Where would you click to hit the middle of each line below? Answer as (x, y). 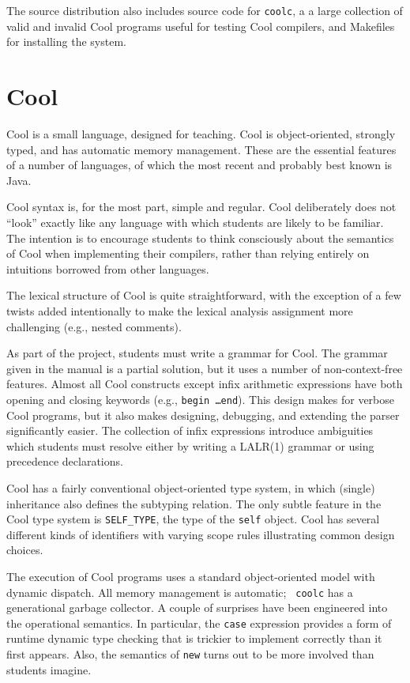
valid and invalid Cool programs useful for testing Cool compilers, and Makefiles (201, 26)
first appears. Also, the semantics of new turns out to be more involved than (190, 654)
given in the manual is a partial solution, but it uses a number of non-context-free (205, 368)
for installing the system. (66, 42)
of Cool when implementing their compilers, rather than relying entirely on (188, 253)
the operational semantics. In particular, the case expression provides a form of (199, 623)
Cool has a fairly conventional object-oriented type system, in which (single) (191, 487)
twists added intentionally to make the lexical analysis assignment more (180, 310)
